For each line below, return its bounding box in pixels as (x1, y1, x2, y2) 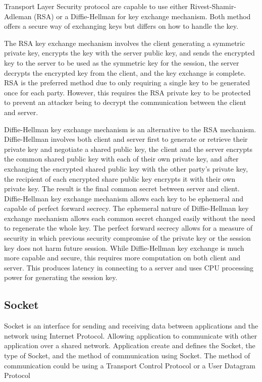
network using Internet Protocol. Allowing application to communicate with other (4, 330, 257, 341)
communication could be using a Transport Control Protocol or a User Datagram (4, 360, 255, 370)
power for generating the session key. (4, 272, 118, 283)
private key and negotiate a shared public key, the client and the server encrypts (4, 143, 252, 154)
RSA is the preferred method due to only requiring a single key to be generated (4, 77, 250, 88)
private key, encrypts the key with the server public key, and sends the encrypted (4, 47, 255, 58)
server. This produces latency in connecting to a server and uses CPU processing (4, 262, 254, 272)
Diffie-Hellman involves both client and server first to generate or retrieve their (4, 134, 248, 144)
